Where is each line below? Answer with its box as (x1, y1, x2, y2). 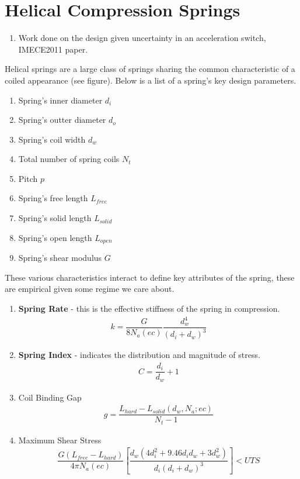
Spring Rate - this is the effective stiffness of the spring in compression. (18, 302, 280, 314)
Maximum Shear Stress (18, 433, 102, 446)
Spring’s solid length (18, 212, 92, 224)
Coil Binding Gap (18, 391, 82, 403)
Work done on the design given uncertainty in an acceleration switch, (18, 32, 266, 44)
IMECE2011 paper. (18, 43, 88, 55)
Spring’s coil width (18, 133, 86, 145)
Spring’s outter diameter (18, 113, 106, 126)
